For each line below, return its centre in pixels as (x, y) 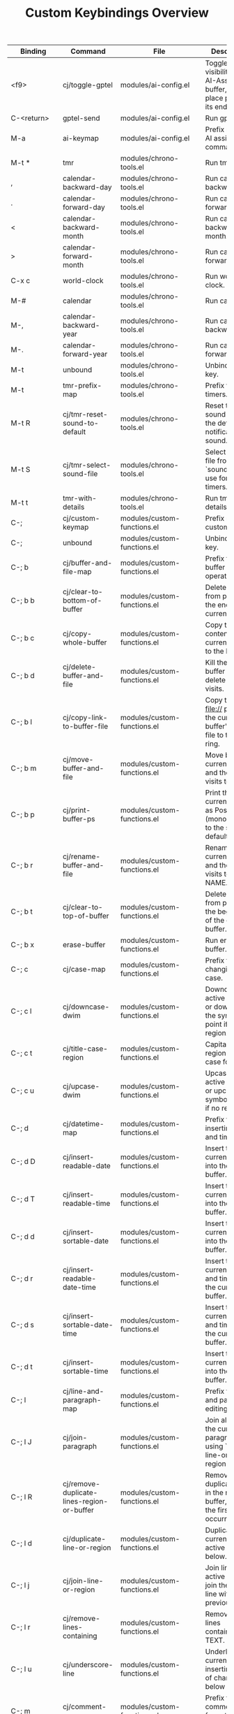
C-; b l (22, 722)
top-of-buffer (86, 916)
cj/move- (78, 760)
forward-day (84, 208)
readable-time (86, 1204)
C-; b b (23, 600)
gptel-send (81, 118)
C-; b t (22, 912)
